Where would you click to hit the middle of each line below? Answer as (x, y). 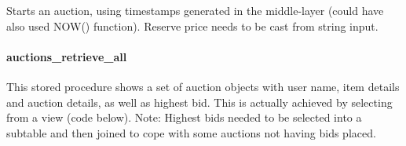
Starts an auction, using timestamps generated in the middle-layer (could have (195, 10)
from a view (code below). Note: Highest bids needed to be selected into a (184, 117)
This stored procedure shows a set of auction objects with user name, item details (203, 86)
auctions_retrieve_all (67, 56)
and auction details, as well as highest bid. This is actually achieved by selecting (199, 102)
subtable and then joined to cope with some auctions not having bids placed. (191, 132)
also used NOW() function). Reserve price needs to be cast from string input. (192, 26)
